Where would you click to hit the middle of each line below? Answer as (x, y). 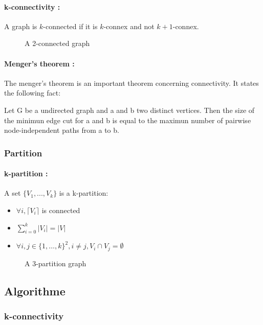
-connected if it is (70, 26)
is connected (61, 210)
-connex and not (129, 26)
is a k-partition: (84, 193)
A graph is (21, 26)
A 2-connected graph (57, 43)
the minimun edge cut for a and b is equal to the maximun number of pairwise (128, 120)
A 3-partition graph (56, 263)
